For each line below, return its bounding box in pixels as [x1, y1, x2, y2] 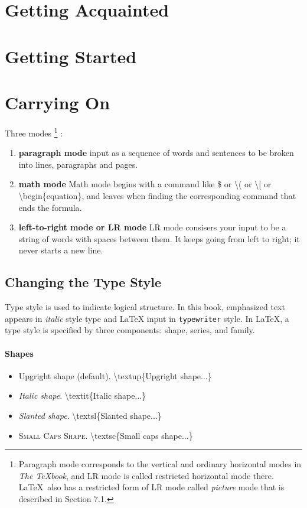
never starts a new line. [18, 244, 103, 256]
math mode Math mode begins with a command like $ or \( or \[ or [18, 178, 272, 190]
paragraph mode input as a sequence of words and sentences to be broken [18, 146, 294, 159]
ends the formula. [18, 201, 82, 213]
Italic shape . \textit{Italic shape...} [18, 389, 146, 402]
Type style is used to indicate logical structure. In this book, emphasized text [5, 301, 285, 313]
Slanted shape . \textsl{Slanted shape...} [18, 409, 162, 421]
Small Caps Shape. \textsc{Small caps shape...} [18, 429, 193, 441]
